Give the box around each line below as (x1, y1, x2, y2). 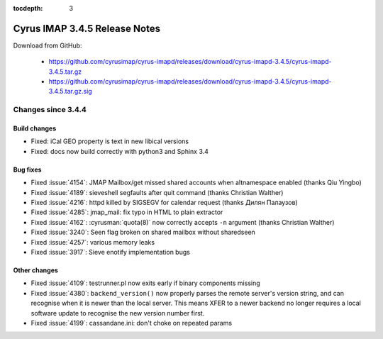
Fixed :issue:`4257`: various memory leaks (30, 238, 155, 246)
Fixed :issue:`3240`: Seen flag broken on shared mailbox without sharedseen (30, 228, 255, 237)
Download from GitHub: (13, 41, 82, 50)
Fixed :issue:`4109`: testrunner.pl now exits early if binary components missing (30, 279, 260, 287)
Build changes (13, 124, 57, 133)
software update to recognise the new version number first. (30, 309, 205, 317)
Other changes (13, 266, 58, 274)
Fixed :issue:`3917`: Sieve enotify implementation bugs (30, 248, 191, 256)
